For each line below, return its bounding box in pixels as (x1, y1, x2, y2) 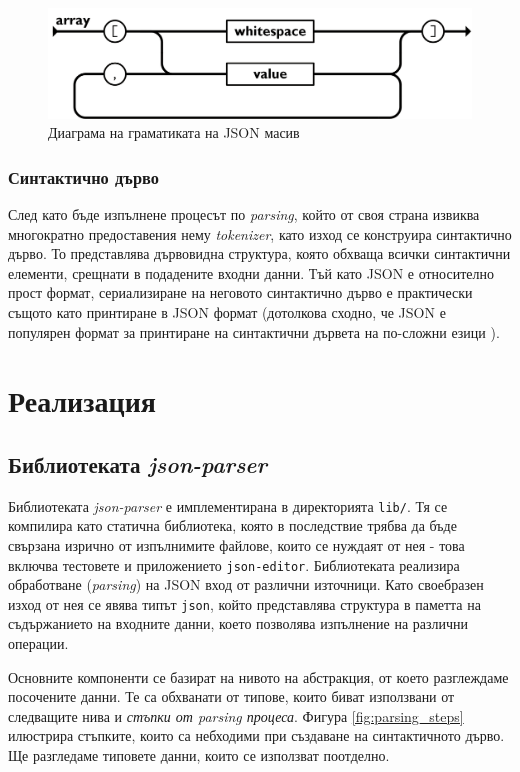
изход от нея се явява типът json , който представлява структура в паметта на (8, 593, 481, 614)
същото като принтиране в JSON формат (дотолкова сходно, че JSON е (8, 301, 446, 322)
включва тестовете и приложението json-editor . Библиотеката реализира (8, 554, 460, 575)
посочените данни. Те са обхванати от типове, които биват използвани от (8, 686, 455, 707)
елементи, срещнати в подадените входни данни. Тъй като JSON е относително (8, 262, 494, 283)
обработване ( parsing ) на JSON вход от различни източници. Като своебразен (8, 574, 484, 595)
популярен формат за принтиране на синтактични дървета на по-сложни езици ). (8, 321, 500, 342)
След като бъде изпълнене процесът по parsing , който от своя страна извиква (8, 203, 480, 224)
